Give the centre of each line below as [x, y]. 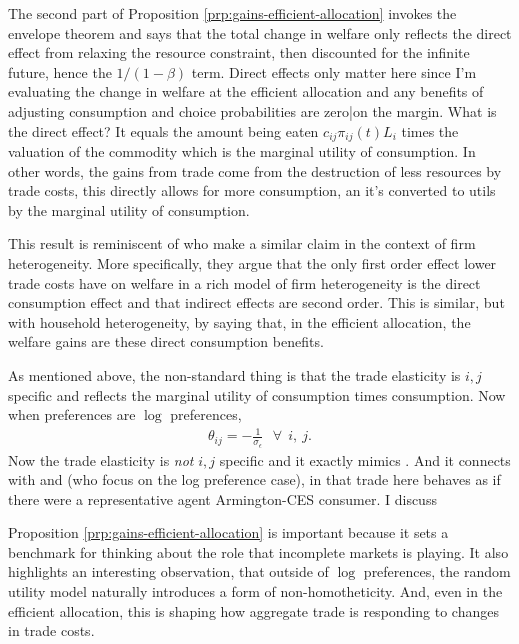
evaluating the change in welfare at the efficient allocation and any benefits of [246, 91]
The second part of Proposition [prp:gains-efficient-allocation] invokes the [232, 13]
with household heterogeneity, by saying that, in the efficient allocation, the [239, 321]
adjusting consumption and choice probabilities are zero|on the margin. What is [252, 110]
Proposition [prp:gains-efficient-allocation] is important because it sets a [228, 532]
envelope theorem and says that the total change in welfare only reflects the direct [260, 32]
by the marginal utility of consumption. [129, 209]
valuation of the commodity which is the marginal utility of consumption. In [242, 151]
